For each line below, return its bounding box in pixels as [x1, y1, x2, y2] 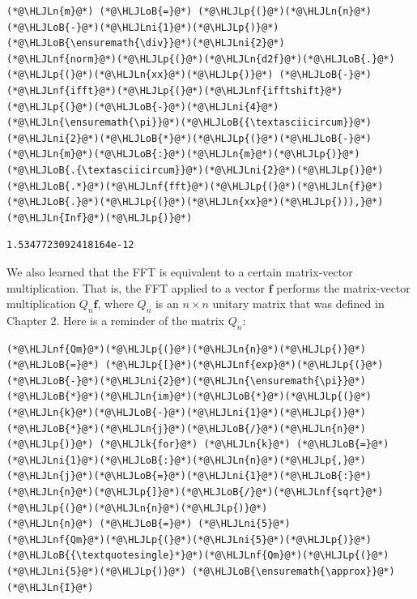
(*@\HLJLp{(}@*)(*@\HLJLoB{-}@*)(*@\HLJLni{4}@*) [6, 101, 279, 113]
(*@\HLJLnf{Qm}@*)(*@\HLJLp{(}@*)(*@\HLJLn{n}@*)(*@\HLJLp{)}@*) [6, 343, 366, 355]
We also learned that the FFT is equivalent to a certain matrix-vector [6, 263, 353, 280]
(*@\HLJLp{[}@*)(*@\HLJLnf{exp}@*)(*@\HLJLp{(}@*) [104, 359, 384, 371]
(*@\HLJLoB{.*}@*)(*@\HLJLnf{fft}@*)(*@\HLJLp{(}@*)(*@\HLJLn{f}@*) [6, 180, 384, 192]
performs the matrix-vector [276, 279, 411, 296]
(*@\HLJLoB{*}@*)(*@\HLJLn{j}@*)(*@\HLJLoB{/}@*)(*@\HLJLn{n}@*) [6, 422, 366, 434]
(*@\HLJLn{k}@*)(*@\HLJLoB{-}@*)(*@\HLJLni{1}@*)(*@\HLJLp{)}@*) [6, 407, 366, 419]
